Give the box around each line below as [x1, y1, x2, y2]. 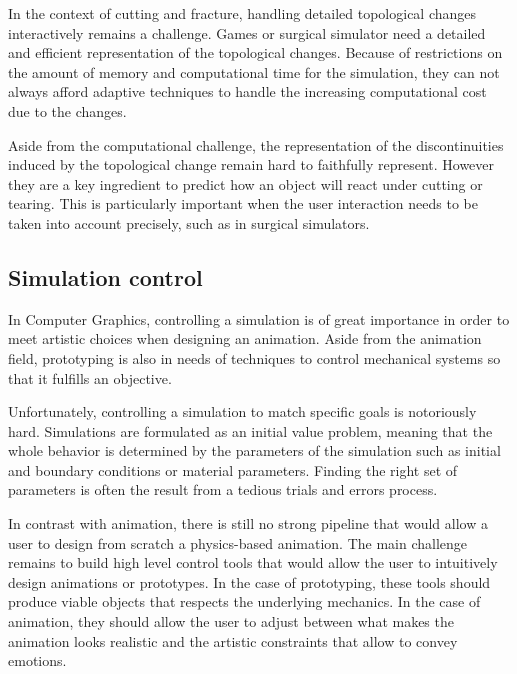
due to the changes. [8, 100, 127, 121]
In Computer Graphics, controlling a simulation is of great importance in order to [8, 308, 510, 329]
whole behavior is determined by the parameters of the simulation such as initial [8, 440, 501, 461]
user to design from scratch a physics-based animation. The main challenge [8, 532, 468, 553]
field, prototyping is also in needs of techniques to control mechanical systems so [8, 347, 501, 368]
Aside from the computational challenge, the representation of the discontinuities [8, 134, 504, 155]
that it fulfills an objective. [8, 367, 172, 388]
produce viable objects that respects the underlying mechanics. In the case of [8, 591, 481, 612]
